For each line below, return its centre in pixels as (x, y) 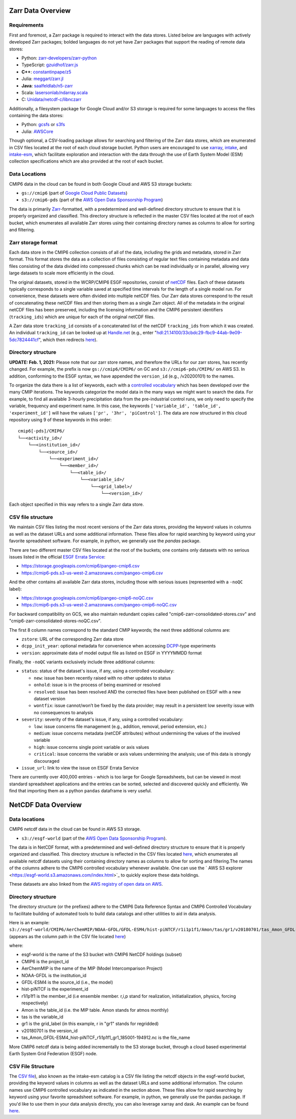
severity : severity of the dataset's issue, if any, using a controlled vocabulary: (102, 720)
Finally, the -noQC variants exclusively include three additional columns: (82, 662)
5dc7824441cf (24, 340)
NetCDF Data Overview (45, 805)
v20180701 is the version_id (50, 1031)
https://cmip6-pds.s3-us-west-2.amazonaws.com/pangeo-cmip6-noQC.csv (99, 605)
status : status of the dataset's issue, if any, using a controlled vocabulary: (98, 671)
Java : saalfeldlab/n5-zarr (47, 86)
